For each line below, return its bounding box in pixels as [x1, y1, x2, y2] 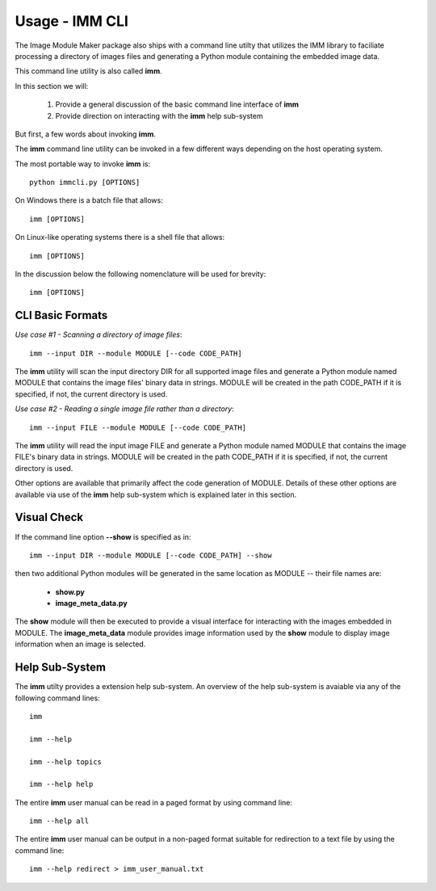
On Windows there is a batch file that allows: [15, 195, 163, 205]
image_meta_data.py [55, 599, 128, 608]
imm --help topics [29, 757, 103, 767]
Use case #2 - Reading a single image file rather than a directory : [15, 404, 234, 414]
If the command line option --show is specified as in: [15, 532, 191, 541]
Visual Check [15, 511, 84, 524]
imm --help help [29, 780, 94, 789]
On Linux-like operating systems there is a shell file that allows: [15, 233, 225, 242]
